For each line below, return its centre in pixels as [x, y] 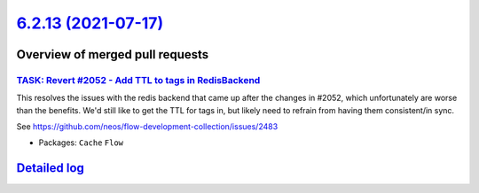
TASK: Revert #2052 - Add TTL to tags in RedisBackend [138, 80]
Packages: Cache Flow [81, 143]
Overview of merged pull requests [113, 54]
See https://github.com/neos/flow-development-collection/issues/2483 [147, 127]
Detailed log [50, 168]
